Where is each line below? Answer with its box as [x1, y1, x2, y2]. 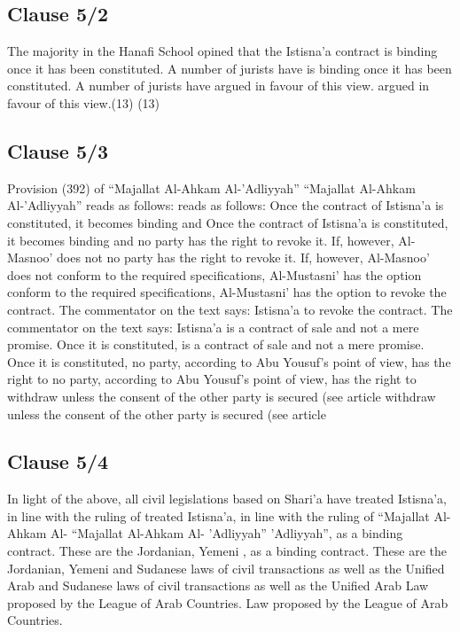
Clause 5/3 [7, 137, 109, 164]
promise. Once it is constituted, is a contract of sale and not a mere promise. [7, 335, 425, 354]
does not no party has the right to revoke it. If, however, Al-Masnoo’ [57, 248, 430, 267]
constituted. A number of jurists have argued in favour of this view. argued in [7, 76, 430, 95]
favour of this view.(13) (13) [7, 93, 160, 112]
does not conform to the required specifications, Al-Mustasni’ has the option [7, 265, 422, 284]
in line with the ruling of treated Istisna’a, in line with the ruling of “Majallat [7, 506, 430, 525]
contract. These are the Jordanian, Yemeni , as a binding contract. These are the [7, 542, 448, 560]
